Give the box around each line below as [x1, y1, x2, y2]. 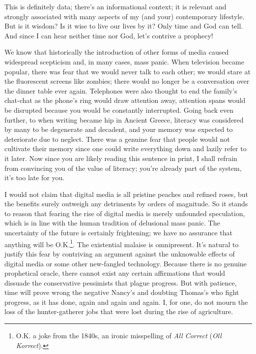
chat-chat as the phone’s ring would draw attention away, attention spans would [4, 95, 246, 105]
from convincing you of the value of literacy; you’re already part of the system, [4, 162, 242, 173]
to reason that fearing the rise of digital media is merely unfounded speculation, [4, 208, 245, 218]
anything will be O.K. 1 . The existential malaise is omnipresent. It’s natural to [4, 237, 239, 249]
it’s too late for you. [4, 172, 65, 183]
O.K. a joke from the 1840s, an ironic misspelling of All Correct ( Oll [16, 330, 222, 341]
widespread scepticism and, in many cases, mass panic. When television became [4, 56, 244, 66]
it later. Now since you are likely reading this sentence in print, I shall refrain [4, 153, 237, 163]
